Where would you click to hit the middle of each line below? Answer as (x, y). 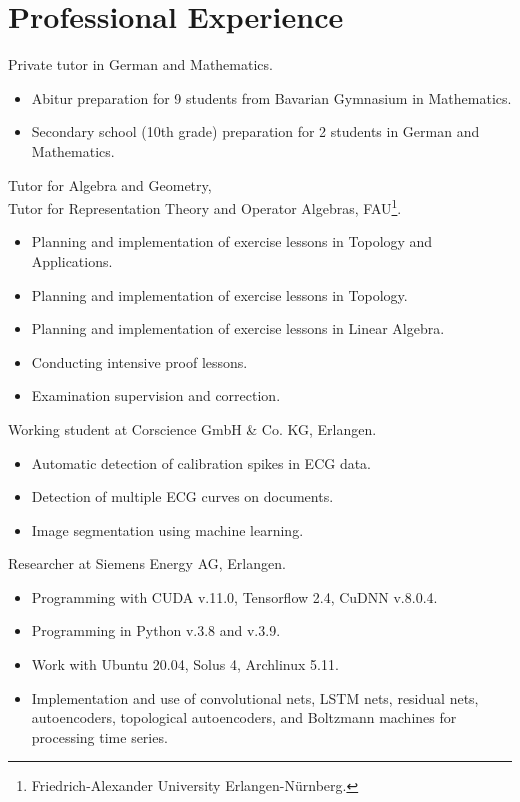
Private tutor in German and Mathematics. (140, 64)
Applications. (72, 260)
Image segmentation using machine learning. (167, 529)
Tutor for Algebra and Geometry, (110, 184)
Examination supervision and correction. (156, 395)
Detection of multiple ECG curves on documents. (182, 496)
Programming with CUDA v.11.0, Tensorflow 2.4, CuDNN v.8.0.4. (234, 596)
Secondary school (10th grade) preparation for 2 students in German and (255, 131)
